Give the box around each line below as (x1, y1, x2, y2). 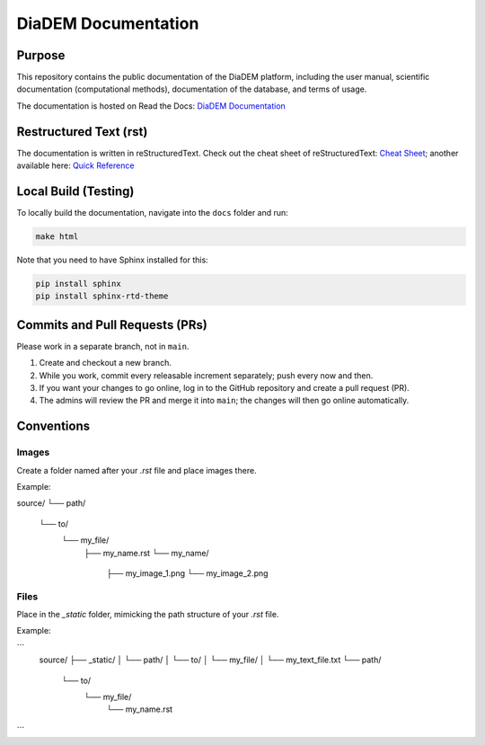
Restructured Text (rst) (16, 124, 148, 139)
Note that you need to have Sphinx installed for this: (16, 254, 208, 265)
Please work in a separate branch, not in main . (16, 341, 190, 351)
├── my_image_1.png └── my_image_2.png (106, 567, 269, 579)
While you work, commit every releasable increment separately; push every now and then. (39, 369, 374, 381)
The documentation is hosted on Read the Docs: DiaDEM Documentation (16, 100, 287, 111)
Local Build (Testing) (16, 183, 135, 199)
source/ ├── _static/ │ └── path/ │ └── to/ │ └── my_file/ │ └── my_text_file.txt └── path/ (39, 654, 382, 665)
